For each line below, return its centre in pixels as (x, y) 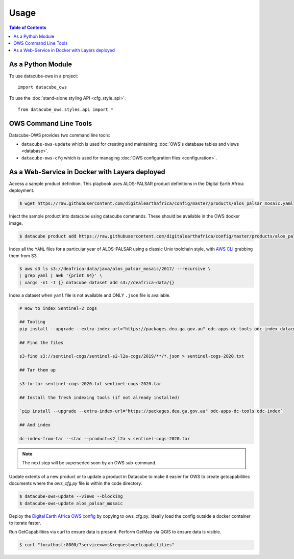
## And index (35, 425)
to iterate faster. (25, 523)
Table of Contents (28, 27)
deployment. (22, 190)
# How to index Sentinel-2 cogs (58, 308)
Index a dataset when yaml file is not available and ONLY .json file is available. (90, 295)
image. (16, 223)
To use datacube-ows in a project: (44, 76)
